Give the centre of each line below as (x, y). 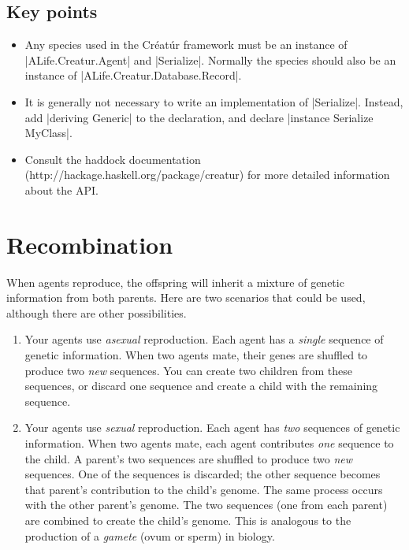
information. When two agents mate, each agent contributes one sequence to (209, 443)
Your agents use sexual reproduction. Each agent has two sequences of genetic (212, 427)
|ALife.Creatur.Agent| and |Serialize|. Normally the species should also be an (210, 59)
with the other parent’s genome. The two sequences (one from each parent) (206, 505)
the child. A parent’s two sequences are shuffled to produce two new (188, 458)
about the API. (61, 190)
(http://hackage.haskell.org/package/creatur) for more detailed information (207, 175)
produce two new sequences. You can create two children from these (188, 370)
